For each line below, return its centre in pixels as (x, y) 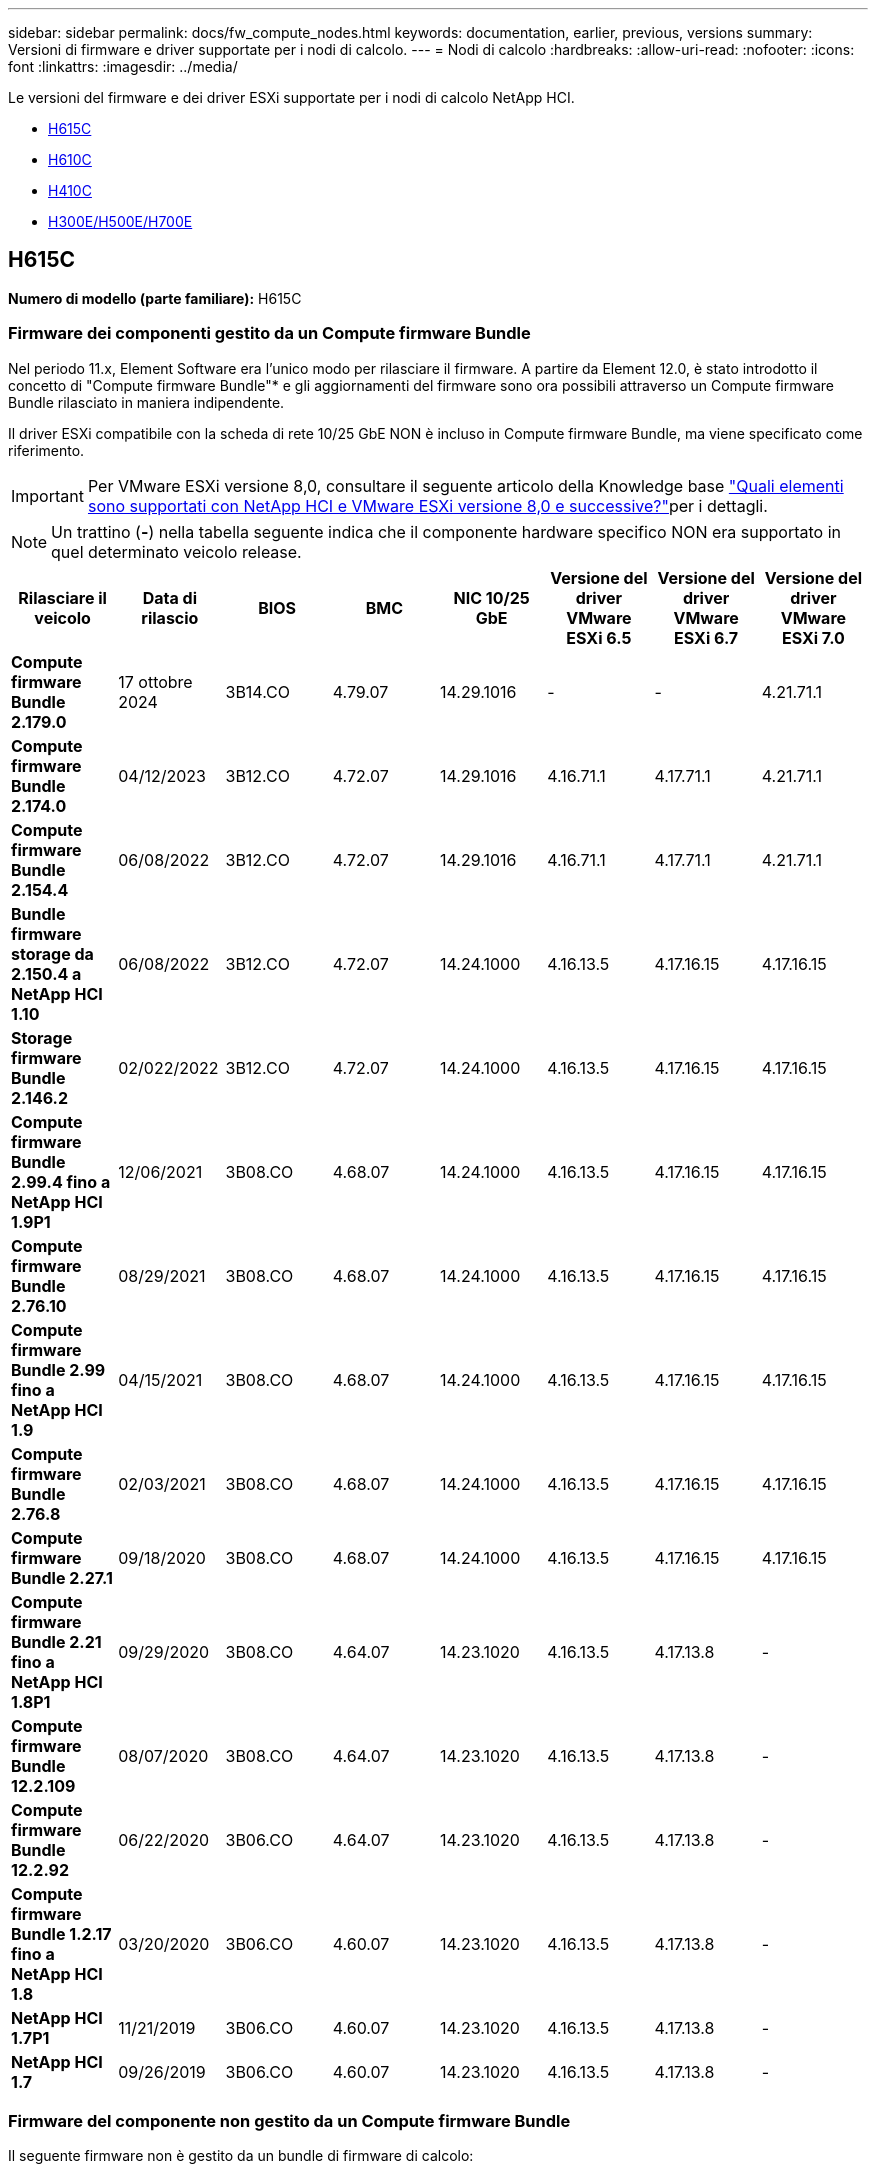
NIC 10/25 (491, 597)
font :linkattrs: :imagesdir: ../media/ (123, 66)
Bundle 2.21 (56, 1641)
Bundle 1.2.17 (61, 1933)
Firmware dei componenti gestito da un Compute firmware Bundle (269, 333)
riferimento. (46, 450)
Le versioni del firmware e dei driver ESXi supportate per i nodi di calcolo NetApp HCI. (291, 97)
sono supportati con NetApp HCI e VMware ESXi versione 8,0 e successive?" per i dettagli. (427, 505)
